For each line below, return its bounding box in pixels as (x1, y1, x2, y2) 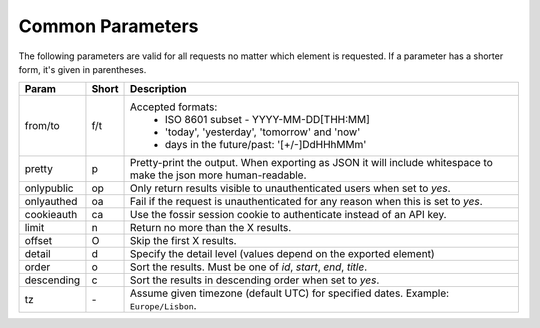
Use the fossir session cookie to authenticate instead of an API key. (130, 208, 447, 222)
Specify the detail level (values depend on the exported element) (130, 247, 435, 261)
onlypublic (24, 181, 74, 195)
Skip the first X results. (130, 234, 237, 248)
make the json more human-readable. (130, 168, 307, 182)
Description (130, 82, 187, 96)
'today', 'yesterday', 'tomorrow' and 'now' (165, 125, 361, 139)
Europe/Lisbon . (130, 299, 197, 313)
